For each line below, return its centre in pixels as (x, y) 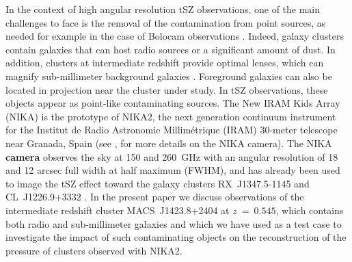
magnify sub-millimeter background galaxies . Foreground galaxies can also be (169, 76)
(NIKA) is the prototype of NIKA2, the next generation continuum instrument (171, 116)
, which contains (310, 210)
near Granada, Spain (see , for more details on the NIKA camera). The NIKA (169, 143)
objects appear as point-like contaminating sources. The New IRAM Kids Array (173, 103)
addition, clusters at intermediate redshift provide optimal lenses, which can (165, 63)
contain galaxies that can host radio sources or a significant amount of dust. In (171, 49)
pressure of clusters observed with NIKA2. (94, 250)
